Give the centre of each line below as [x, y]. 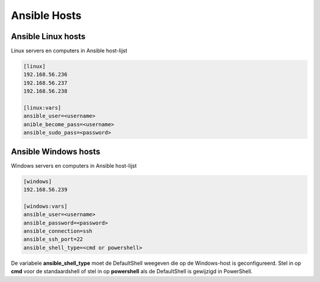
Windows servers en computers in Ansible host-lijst [74, 165]
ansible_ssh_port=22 [53, 239]
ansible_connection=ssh [58, 231]
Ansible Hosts [46, 15]
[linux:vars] [42, 108]
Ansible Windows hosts [56, 151]
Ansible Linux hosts [48, 36]
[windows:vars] [45, 206]
